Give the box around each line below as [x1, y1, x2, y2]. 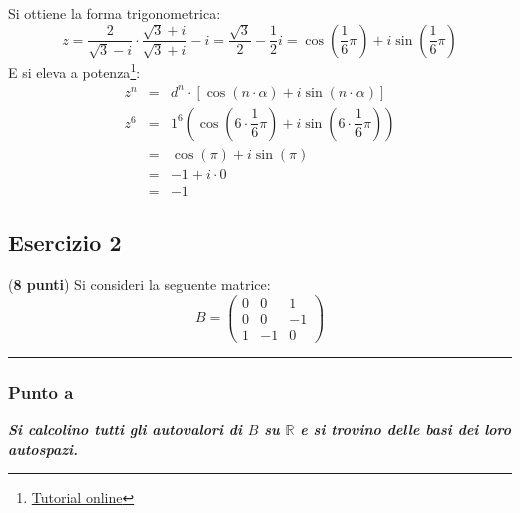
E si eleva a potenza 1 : [8, 58, 141, 82]
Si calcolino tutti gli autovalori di [8, 418, 243, 439]
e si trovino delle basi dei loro [300, 418, 512, 439]
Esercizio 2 [8, 227, 122, 258]
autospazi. [8, 438, 79, 459]
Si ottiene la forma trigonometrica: [8, 3, 221, 23]
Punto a [8, 379, 74, 404]
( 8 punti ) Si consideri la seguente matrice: [8, 273, 271, 294]
